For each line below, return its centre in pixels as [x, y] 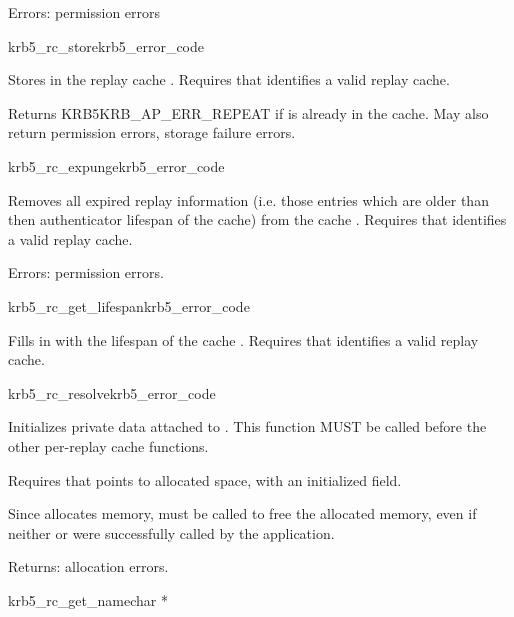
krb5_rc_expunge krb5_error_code [116, 165]
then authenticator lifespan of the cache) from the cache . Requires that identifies [257, 219]
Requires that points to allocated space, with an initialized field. [205, 479]
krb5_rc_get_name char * [88, 599]
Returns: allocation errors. [88, 566]
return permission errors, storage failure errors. [152, 132]
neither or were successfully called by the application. [171, 532]
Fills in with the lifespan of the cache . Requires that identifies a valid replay [243, 339]
